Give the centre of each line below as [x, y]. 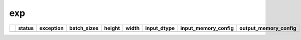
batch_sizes [84, 28]
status [26, 28]
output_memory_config [268, 28]
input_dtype [160, 28]
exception [51, 28]
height [112, 28]
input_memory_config [207, 28]
